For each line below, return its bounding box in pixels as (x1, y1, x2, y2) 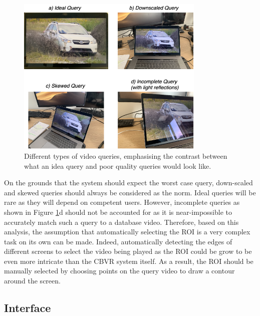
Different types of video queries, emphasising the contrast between (24, 150, 227, 161)
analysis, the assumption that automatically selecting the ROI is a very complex (4, 226, 250, 237)
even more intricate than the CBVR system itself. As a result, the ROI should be (4, 255, 253, 266)
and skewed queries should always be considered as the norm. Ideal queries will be (4, 187, 256, 197)
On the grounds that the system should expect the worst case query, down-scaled (4, 177, 253, 188)
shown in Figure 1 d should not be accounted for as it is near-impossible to (4, 206, 232, 217)
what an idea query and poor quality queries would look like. (24, 160, 211, 171)
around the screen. (4, 275, 61, 286)
